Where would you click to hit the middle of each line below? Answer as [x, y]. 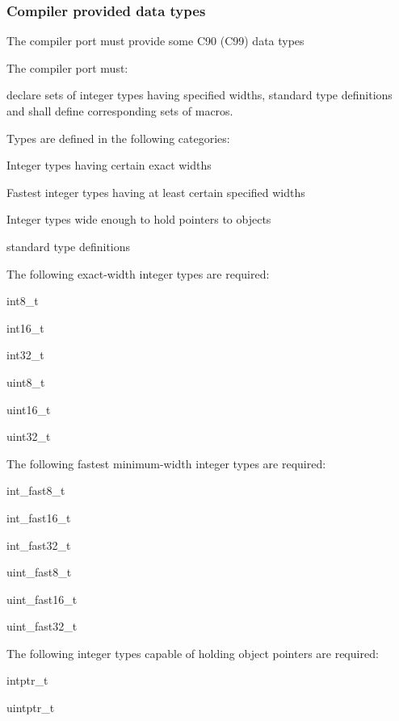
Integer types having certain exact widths [109, 165]
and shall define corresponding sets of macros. [120, 111]
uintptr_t [31, 708]
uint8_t [26, 381]
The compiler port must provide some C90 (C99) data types [155, 41]
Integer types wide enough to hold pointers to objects [139, 219]
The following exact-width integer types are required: [138, 273]
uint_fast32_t [42, 626]
